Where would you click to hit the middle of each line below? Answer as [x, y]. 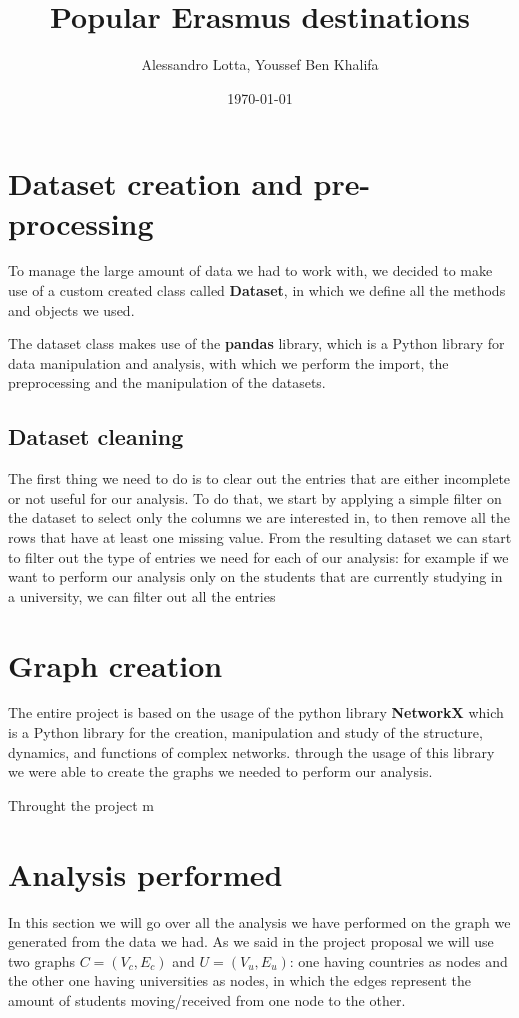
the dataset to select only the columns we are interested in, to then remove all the [259, 517]
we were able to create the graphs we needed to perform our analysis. [220, 771]
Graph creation [115, 664]
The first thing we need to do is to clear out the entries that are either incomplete [259, 478]
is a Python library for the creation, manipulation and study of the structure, [245, 732]
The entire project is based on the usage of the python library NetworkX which [256, 712]
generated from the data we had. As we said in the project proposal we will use [251, 941]
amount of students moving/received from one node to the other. [207, 999]
